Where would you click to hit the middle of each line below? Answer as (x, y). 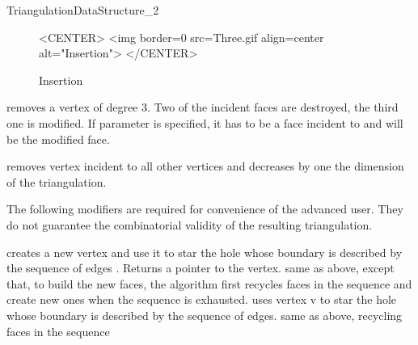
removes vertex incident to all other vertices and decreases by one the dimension (205, 166)
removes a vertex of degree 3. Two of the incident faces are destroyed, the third (203, 107)
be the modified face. (58, 139)
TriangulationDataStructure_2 (83, 10)
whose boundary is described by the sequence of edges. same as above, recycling (205, 315)
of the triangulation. (57, 181)
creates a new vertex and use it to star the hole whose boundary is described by (205, 252)
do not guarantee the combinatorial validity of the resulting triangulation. (190, 224)
